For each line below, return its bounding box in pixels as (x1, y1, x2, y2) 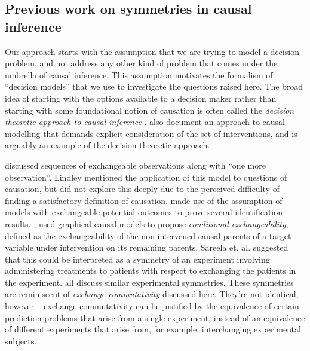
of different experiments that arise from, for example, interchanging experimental (5, 323, 301, 335)
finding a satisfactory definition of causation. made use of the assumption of (5, 194, 283, 206)
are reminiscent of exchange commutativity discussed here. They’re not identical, (5, 288, 299, 300)
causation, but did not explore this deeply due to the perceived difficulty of (5, 182, 280, 195)
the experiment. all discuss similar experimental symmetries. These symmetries (5, 276, 294, 288)
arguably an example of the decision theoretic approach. (5, 139, 210, 151)
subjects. (5, 334, 37, 347)
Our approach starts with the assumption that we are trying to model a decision (5, 45, 299, 57)
